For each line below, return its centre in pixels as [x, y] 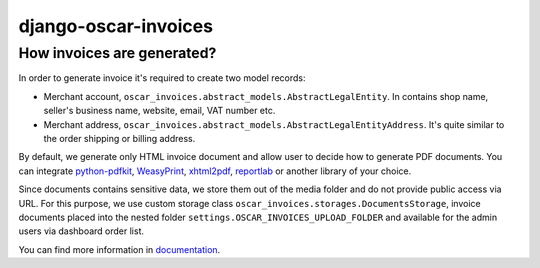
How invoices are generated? [117, 53]
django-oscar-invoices [116, 26]
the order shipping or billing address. [119, 138]
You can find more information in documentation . [119, 249]
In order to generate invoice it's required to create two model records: [162, 78]
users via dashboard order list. [81, 231]
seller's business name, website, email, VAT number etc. [159, 111]
